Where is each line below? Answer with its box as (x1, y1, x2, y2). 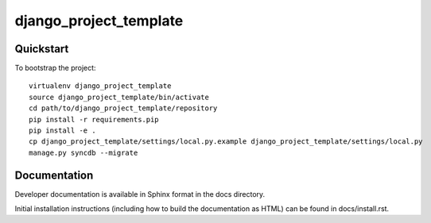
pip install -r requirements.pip (29, 115, 159, 124)
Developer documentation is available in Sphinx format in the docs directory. (14, 189, 266, 198)
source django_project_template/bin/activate (29, 92, 210, 102)
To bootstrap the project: (14, 63, 96, 73)
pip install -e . (29, 126, 96, 135)
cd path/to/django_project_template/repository (29, 104, 218, 113)
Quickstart (14, 42, 69, 56)
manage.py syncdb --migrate (29, 148, 138, 157)
